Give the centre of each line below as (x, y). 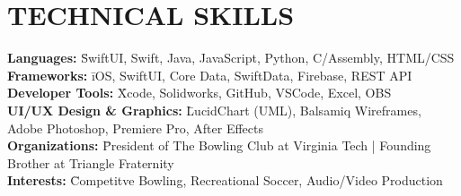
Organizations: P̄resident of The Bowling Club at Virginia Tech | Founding (219, 145)
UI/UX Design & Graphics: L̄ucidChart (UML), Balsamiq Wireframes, (214, 110)
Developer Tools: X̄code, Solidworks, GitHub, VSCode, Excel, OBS (199, 93)
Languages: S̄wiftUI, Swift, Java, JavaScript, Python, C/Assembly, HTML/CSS (231, 58)
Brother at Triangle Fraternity (91, 162)
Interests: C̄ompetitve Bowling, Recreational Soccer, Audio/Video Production (225, 180)
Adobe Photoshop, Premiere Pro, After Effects (135, 128)
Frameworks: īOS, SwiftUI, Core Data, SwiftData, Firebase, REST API (210, 75)
